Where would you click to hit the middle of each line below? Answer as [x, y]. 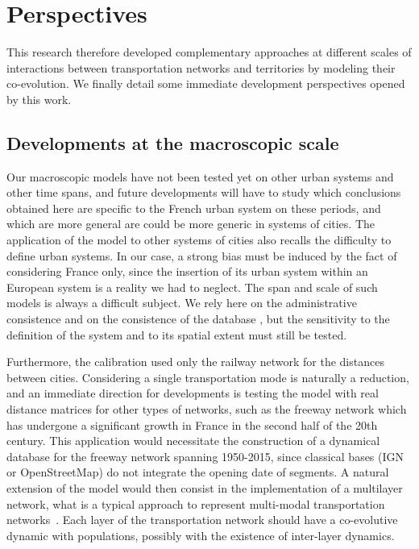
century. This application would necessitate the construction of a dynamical [193, 441]
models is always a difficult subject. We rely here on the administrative [182, 303]
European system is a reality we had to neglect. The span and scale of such [192, 287]
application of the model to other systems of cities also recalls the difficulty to [199, 240]
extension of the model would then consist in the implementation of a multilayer [205, 487]
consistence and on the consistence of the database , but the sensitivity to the [198, 319]
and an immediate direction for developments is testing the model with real [193, 393]
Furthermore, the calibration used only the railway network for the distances [195, 362]
